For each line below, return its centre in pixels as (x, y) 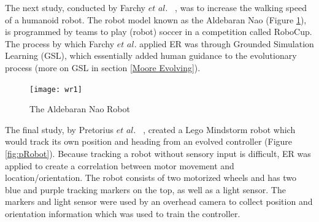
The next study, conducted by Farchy (75, 7)
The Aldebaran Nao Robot (80, 109)
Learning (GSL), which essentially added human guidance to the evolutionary (151, 55)
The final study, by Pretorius (60, 129)
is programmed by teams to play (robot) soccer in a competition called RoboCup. (159, 32)
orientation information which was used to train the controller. (123, 213)
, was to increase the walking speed (241, 7)
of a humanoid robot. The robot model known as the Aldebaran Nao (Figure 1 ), (156, 19)
